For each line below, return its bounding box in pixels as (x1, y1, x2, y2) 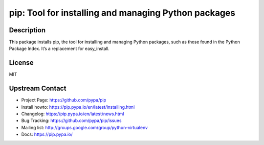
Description (9, 26, 46, 34)
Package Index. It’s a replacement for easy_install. (9, 46, 110, 51)
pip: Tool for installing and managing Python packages (9, 7, 236, 18)
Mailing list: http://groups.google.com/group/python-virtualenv (21, 124, 148, 130)
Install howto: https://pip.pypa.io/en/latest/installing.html (21, 104, 135, 110)
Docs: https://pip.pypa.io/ (21, 131, 73, 137)
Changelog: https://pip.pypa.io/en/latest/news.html (21, 111, 124, 117)
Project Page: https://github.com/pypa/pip (21, 97, 107, 103)
